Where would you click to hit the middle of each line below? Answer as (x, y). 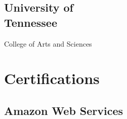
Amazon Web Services (64, 110)
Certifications (52, 78)
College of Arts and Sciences (48, 43)
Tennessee (31, 22)
